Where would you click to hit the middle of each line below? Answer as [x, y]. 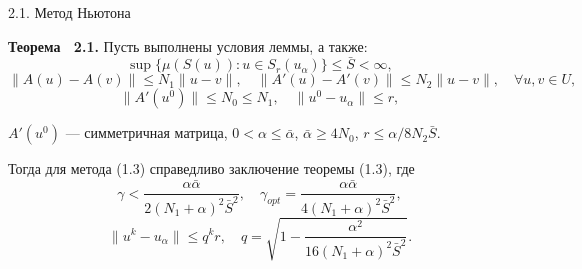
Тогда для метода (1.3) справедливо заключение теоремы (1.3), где [211, 168]
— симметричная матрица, [146, 132]
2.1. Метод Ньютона [69, 12]
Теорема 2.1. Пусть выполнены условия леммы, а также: [188, 45]
